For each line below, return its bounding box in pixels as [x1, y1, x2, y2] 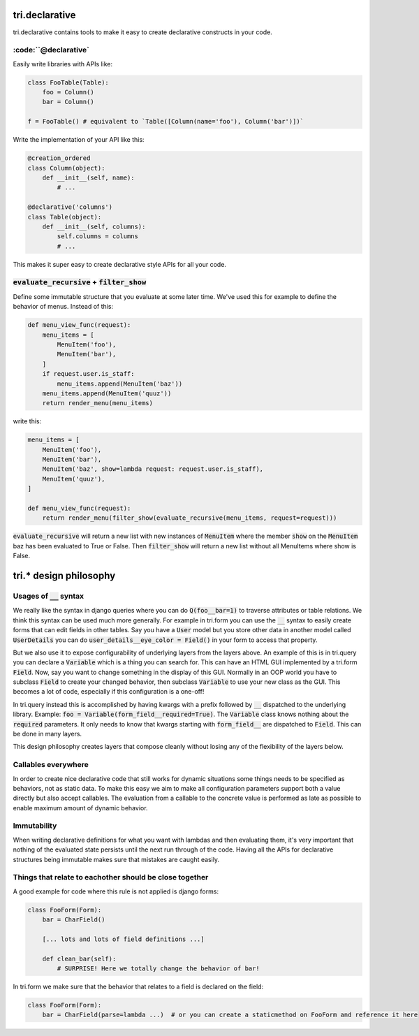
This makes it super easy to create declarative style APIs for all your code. [13, 260, 227, 268]
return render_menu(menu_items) [42, 399, 154, 407]
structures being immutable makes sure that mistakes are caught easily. [13, 855, 220, 863]
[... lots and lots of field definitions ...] [42, 935, 205, 943]
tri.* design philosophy [13, 569, 116, 581]
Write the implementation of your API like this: [13, 136, 145, 144]
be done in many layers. [13, 730, 82, 738]
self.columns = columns [57, 233, 139, 240]
